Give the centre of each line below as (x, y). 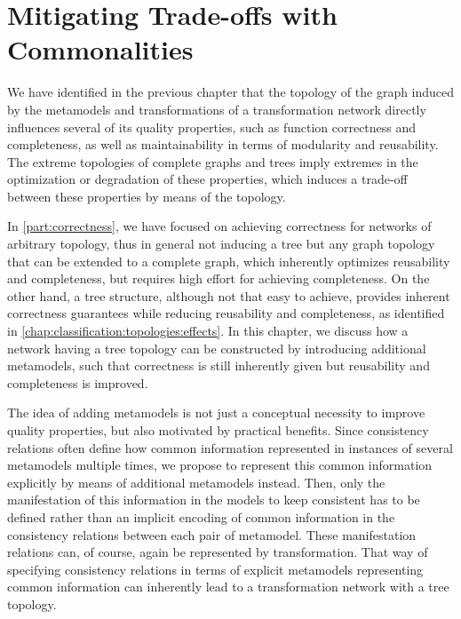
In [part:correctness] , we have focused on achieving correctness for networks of (219, 226)
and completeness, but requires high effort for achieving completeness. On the (219, 278)
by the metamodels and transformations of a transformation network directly (217, 109)
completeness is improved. (78, 382)
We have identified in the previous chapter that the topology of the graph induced (231, 92)
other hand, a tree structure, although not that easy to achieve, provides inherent (229, 295)
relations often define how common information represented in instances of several (230, 447)
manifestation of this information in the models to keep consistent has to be (214, 500)
